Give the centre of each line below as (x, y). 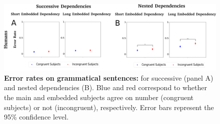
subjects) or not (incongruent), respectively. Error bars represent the (109, 107)
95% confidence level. (36, 117)
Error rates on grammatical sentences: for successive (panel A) (109, 77)
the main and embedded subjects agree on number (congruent (99, 97)
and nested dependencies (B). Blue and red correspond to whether (105, 87)
